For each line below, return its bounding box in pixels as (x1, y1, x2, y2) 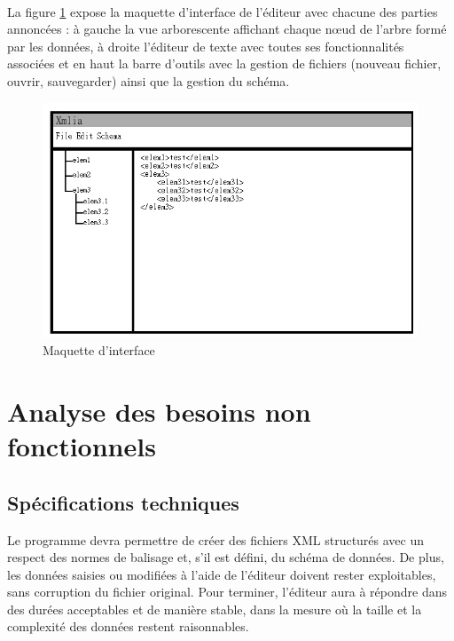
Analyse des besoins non (7, 392, 311, 429)
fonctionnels (7, 428, 156, 464)
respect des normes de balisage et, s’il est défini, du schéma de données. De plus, (7, 548, 444, 566)
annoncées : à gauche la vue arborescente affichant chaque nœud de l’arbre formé (7, 20, 447, 38)
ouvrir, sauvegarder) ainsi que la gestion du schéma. (7, 71, 290, 90)
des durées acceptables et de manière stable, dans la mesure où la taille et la (7, 599, 422, 618)
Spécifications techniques (7, 488, 239, 516)
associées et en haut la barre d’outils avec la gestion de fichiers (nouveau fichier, (7, 54, 442, 73)
